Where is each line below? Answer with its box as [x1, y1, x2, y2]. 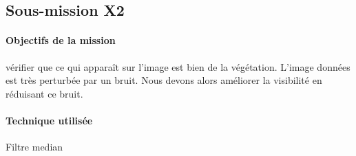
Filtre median [6, 140, 63, 154]
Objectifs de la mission [6, 33, 116, 47]
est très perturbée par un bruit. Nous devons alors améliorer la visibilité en [6, 73, 322, 87]
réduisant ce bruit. [6, 86, 83, 100]
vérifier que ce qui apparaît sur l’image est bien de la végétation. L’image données [6, 59, 350, 74]
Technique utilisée [6, 113, 93, 127]
